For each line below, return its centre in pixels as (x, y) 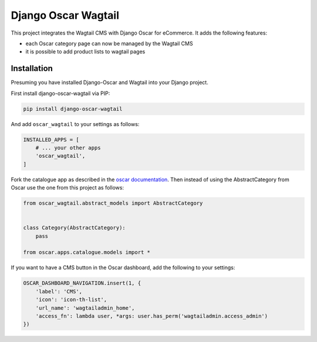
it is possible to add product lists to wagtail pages (85, 52)
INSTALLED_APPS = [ (51, 140)
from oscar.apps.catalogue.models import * (87, 253)
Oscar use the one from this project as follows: (68, 188)
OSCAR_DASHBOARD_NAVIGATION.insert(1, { (82, 283)
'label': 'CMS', (59, 291)
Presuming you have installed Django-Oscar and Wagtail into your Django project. (109, 83)
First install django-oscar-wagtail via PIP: (60, 93)
